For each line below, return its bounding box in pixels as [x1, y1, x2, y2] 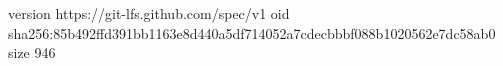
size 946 [8, 42, 56, 63]
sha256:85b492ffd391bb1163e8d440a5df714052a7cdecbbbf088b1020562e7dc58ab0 [8, 22, 496, 43]
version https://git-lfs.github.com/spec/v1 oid [8, 3, 290, 23]
